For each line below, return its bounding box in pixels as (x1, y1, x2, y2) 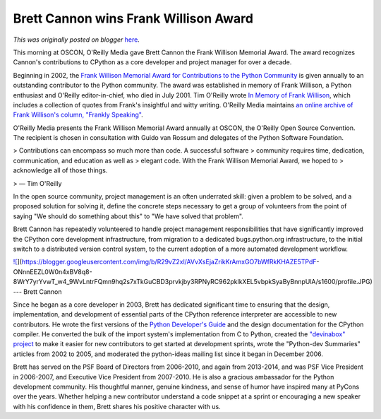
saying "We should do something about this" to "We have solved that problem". (13, 212, 243, 220)
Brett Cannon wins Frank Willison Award (13, 11, 254, 26)
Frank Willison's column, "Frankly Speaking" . (13, 110, 144, 119)
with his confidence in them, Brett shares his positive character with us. (13, 402, 222, 411)
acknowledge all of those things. (13, 166, 108, 175)
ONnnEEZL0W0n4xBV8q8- (13, 267, 92, 276)
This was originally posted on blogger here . (13, 35, 140, 44)
